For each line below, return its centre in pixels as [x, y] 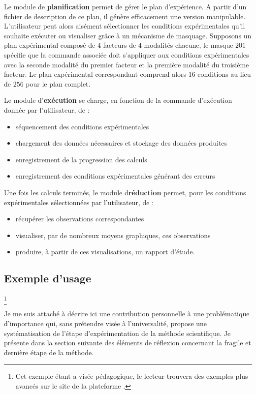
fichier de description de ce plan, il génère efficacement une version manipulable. [125, 16]
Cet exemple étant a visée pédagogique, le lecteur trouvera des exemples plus [132, 376]
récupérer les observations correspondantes [80, 219]
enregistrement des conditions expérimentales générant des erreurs [115, 176]
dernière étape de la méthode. [49, 352]
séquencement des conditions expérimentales [82, 126]
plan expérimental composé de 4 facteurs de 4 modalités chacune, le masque [119, 45]
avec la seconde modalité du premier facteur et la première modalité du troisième [127, 64]
